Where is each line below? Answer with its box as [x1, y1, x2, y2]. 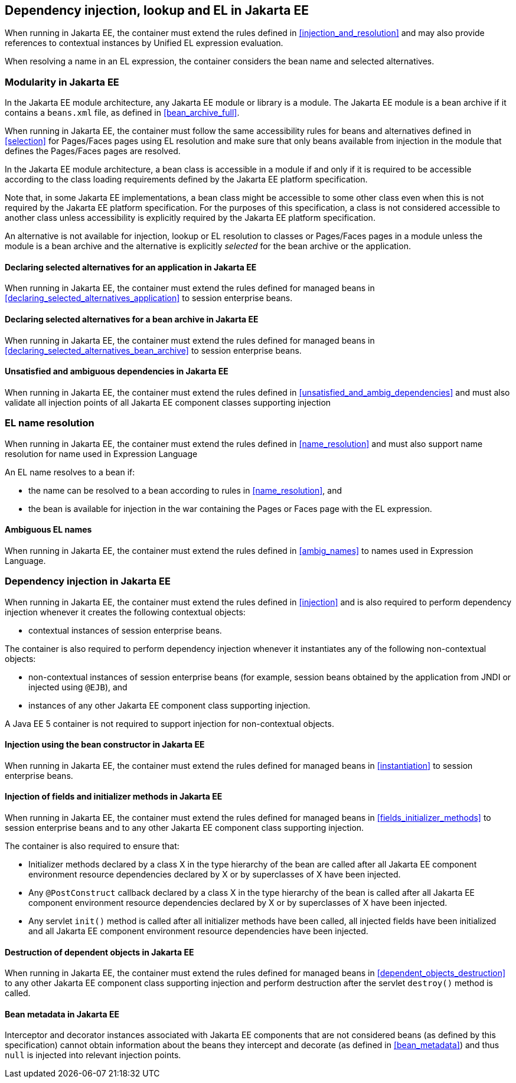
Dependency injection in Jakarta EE [5, 575, 171, 588]
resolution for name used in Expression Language [5, 448, 198, 459]
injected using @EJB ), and [28, 681, 128, 692]
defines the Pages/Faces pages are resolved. [5, 146, 181, 156]
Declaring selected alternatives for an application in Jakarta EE [5, 262, 257, 272]
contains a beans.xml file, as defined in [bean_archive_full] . [5, 107, 240, 118]
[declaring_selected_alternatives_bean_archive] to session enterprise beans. [5, 345, 302, 355]
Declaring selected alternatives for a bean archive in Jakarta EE [5, 314, 259, 324]
